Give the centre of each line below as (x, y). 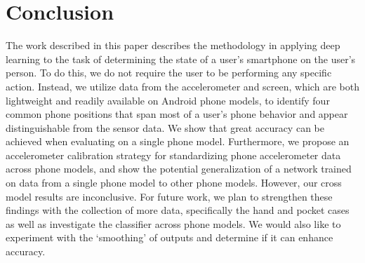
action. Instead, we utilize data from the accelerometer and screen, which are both (182, 86)
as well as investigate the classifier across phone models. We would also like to (173, 223)
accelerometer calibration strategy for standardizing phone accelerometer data (173, 155)
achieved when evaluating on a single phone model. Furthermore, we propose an (178, 141)
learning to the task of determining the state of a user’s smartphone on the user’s (181, 59)
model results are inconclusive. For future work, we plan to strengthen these (169, 196)
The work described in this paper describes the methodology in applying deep (173, 45)
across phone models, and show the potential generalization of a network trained (179, 169)
